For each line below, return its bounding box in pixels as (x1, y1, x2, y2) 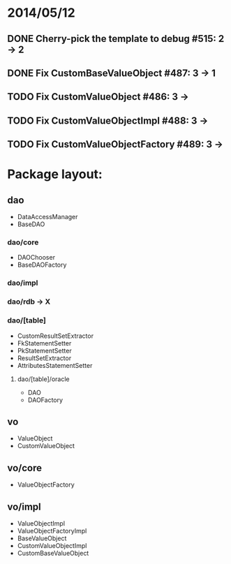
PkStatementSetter (17, 346, 72, 355)
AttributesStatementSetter (17, 361, 93, 369)
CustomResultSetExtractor (17, 332, 94, 340)
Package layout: (7, 166, 103, 182)
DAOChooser (17, 253, 56, 262)
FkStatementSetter (17, 339, 72, 347)
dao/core (7, 237, 39, 247)
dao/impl (7, 278, 38, 288)
